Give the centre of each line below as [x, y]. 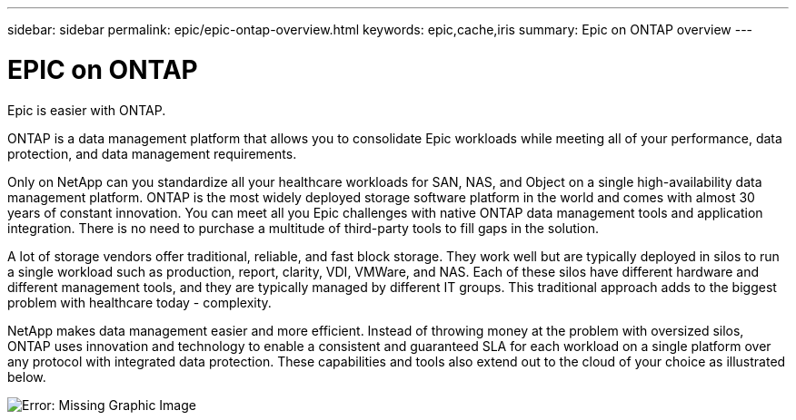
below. [27, 376]
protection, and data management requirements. [152, 153]
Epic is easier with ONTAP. [87, 110]
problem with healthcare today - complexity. [139, 302]
